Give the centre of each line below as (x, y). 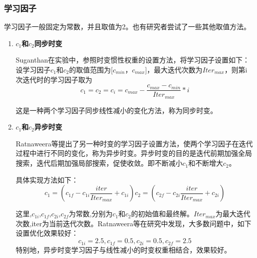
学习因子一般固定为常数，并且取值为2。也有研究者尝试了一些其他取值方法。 (127, 27)
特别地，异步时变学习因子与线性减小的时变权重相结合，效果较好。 (123, 249)
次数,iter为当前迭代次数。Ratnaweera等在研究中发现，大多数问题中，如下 (133, 223)
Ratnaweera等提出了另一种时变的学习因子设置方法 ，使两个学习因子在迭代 (134, 143)
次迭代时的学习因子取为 (54, 79)
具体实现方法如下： (47, 179)
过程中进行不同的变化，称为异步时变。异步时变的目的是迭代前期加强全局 (134, 153)
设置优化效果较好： (47, 233)
